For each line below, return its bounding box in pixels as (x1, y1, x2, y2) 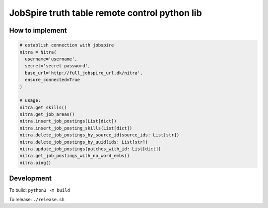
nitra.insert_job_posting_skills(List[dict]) (19, 125, 133, 131)
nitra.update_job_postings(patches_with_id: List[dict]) (19, 146, 161, 152)
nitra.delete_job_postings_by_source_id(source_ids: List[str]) (19, 132, 180, 138)
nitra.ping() (19, 160, 52, 166)
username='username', (25, 56, 78, 62)
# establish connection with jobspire (19, 42, 114, 48)
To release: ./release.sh (9, 196, 65, 202)
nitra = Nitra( (19, 49, 57, 55)
